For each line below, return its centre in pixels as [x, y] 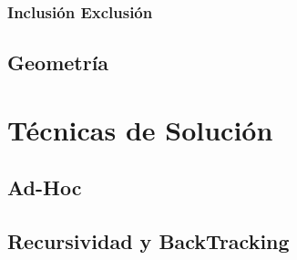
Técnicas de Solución [140, 129]
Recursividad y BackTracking [148, 241]
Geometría [58, 62]
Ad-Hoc [45, 187]
